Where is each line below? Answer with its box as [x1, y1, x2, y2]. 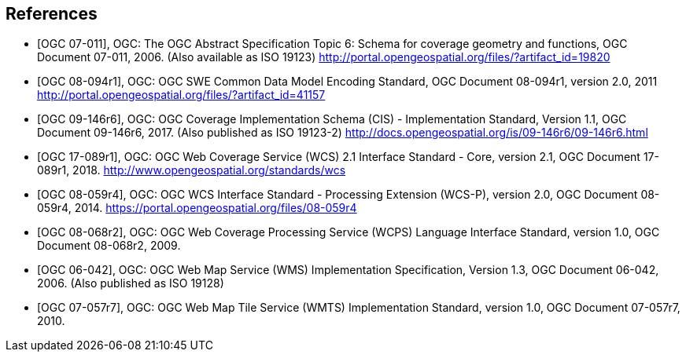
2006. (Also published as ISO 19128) [37, 276, 224, 290]
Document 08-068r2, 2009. [37, 239, 181, 253]
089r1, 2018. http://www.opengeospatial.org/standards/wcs [37, 163, 346, 177]
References [6, 4, 98, 24]
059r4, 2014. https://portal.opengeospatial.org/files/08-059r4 [37, 201, 357, 215]
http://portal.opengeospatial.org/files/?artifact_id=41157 [37, 88, 326, 102]
